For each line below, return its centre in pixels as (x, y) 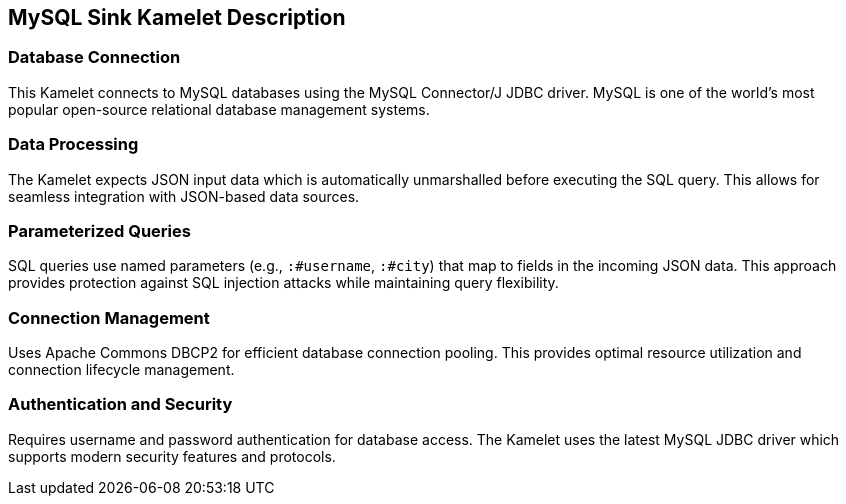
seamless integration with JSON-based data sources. (184, 196)
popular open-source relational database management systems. (219, 109)
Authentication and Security (120, 404)
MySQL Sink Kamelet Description (177, 17)
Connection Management (109, 317)
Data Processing (73, 144)
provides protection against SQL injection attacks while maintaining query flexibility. (283, 283)
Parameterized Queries (99, 230)
